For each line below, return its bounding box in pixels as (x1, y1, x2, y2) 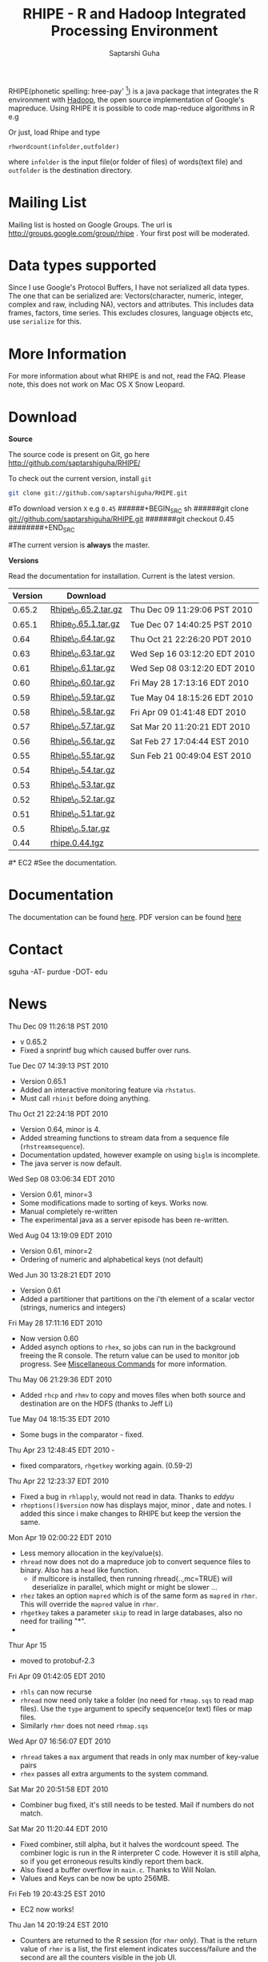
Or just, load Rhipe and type (8, 127, 101, 137)
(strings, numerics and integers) (19, 1302, 126, 1312)
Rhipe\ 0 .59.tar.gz (50, 691, 116, 704)
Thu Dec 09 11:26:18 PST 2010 (8, 1021, 108, 1031)
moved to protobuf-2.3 (19, 1655, 95, 1665)
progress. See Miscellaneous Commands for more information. (19, 1358, 227, 1369)
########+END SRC (8, 523, 75, 534)
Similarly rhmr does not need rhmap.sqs (19, 1720, 149, 1730)
